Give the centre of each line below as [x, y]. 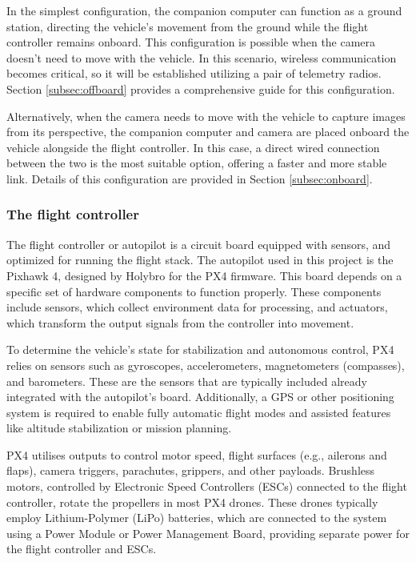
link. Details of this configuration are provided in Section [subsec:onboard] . [190, 178]
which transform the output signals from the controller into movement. [180, 322]
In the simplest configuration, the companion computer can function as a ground [204, 10]
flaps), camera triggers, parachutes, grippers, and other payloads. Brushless [191, 470]
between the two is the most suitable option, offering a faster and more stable [197, 163]
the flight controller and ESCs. [82, 549]
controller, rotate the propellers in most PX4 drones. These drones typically [192, 502]
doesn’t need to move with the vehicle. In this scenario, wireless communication [202, 57]
